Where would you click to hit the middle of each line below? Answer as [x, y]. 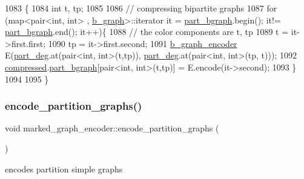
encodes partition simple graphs [64, 168]
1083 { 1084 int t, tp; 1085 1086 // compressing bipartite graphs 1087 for [141, 8]
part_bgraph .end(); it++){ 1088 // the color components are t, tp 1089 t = [147, 32]
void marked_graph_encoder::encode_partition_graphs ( [112, 128]
